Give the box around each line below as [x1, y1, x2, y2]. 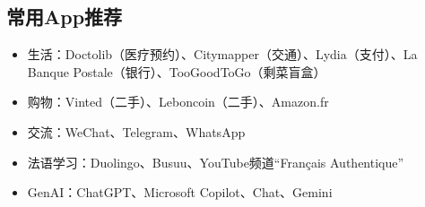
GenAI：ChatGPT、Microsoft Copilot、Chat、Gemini [27, 183, 333, 202]
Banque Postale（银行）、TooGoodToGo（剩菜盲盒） [27, 62, 326, 81]
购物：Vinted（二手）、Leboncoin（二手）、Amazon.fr [27, 92, 329, 111]
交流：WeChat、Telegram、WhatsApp [27, 122, 246, 141]
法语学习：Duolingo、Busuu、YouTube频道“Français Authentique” [27, 152, 404, 171]
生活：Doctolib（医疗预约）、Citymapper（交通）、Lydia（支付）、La [27, 45, 418, 64]
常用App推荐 [6, 3, 123, 30]
